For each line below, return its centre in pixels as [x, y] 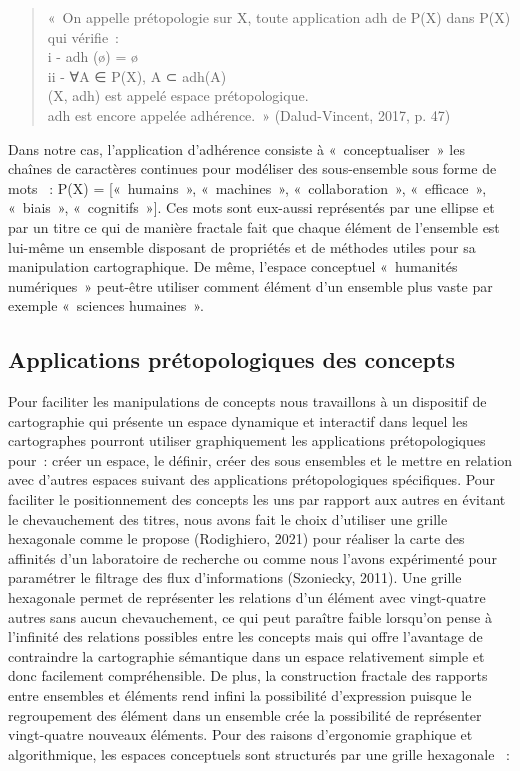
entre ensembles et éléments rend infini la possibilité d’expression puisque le [240, 695]
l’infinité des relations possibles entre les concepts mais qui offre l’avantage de [245, 636]
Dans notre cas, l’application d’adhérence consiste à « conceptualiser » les [236, 148]
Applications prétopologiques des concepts [231, 359]
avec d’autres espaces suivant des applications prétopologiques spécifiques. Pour [252, 479]
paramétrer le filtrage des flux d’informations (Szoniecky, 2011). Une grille [235, 577]
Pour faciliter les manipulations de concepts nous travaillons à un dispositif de [247, 401]
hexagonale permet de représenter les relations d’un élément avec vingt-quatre [247, 597]
